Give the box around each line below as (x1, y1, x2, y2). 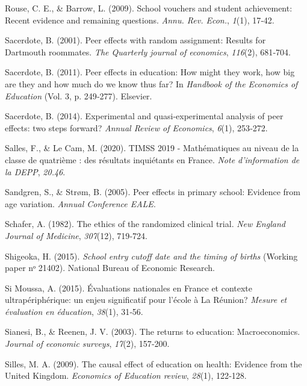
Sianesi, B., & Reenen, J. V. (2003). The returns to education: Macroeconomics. (5, 325, 300, 338)
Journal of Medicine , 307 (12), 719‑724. (5, 229, 147, 241)
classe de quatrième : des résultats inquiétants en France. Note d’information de (5, 153, 300, 166)
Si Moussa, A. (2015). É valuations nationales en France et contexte (5, 281, 253, 294)
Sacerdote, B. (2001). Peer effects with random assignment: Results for (5, 34, 266, 46)
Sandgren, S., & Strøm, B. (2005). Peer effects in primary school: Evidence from (5, 185, 300, 198)
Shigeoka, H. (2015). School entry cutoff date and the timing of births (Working (5, 249, 298, 262)
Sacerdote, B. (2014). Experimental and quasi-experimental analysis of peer (5, 110, 284, 122)
